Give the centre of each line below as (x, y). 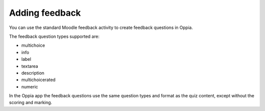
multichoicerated (39, 80)
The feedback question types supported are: (54, 36)
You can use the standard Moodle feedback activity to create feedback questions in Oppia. (101, 28)
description (33, 73)
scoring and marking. (31, 103)
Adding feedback (45, 13)
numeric (30, 86)
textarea (30, 66)
